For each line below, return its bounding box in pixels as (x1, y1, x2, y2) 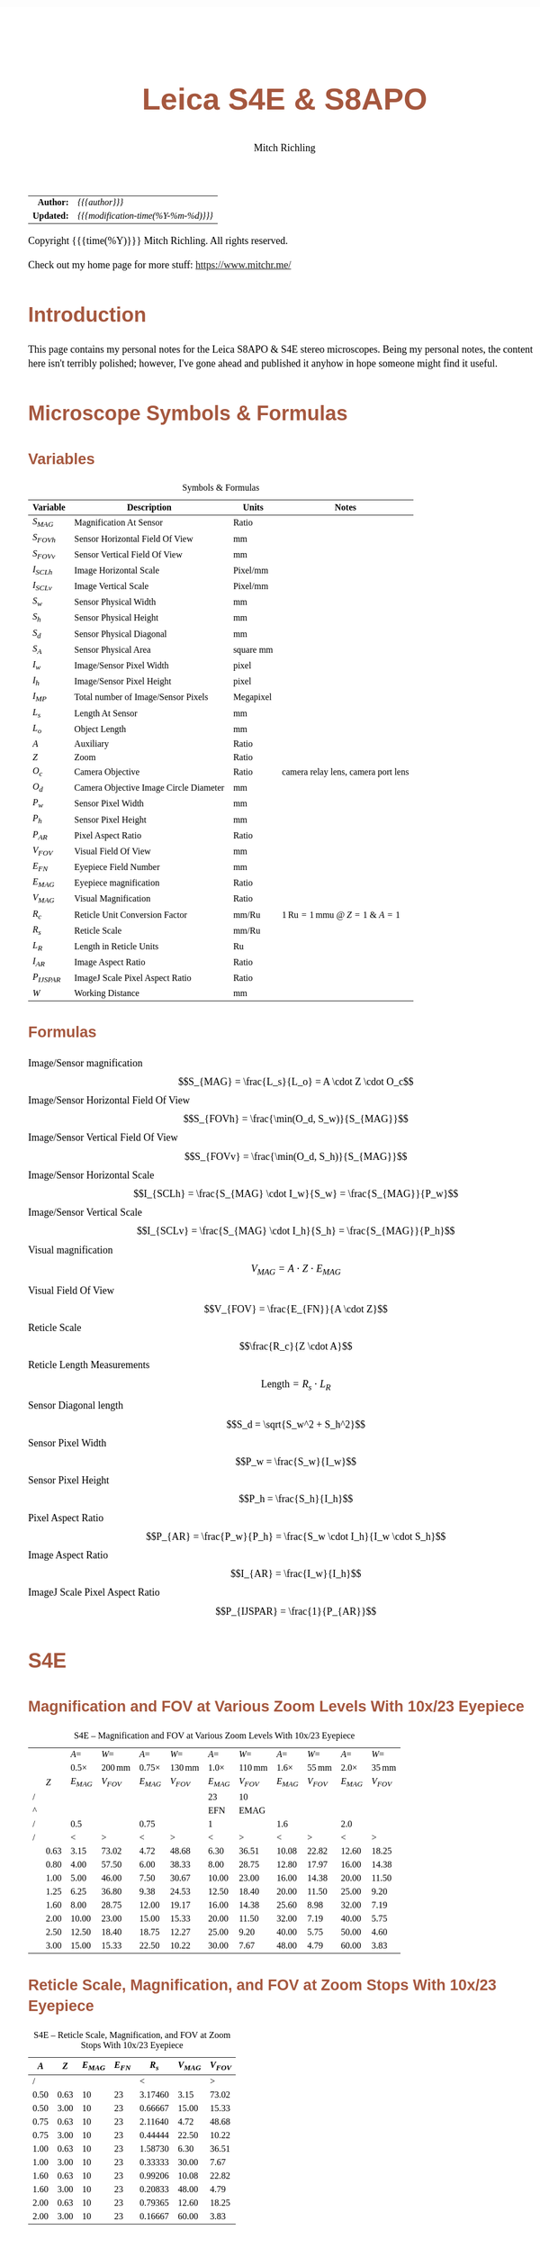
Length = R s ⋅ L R (261, 1377, 331, 1392)
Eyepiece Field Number (74, 862, 161, 873)
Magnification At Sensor (74, 517, 164, 528)
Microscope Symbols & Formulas (28, 401, 348, 425)
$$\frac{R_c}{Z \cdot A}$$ (238, 1340, 353, 1353)
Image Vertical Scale (74, 581, 149, 592)
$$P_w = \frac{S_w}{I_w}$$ (235, 1455, 357, 1468)
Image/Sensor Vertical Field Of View (28, 1131, 179, 1144)
